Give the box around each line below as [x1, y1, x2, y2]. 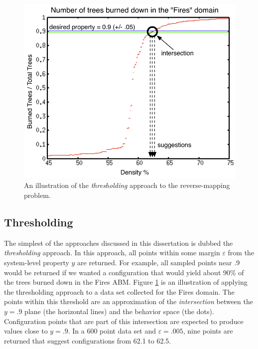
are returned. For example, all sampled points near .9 [77, 257, 240, 267]
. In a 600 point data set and [68, 326, 156, 336]
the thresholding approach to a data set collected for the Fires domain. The [4, 286, 235, 297]
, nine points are [183, 326, 233, 336]
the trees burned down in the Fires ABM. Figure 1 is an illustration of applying [4, 277, 248, 287]
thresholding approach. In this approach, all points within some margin [4, 247, 220, 258]
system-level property [4, 257, 69, 267]
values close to [4, 326, 48, 336]
